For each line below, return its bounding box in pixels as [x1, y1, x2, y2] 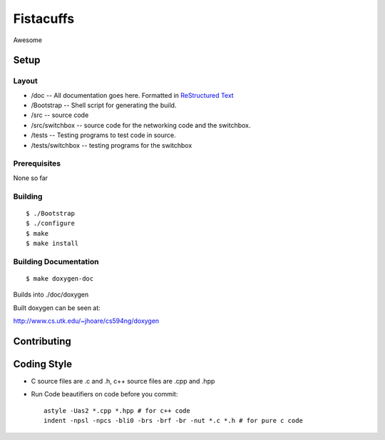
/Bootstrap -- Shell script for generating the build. [31, 101, 177, 110]
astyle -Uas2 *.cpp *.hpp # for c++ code [43, 406, 190, 414]
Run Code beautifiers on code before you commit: [31, 390, 178, 399]
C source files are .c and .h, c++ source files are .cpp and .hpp [31, 376, 215, 385]
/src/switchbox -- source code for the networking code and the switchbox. [31, 121, 251, 129]
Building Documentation [13, 256, 99, 266]
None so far [13, 174, 48, 182]
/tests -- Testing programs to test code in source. [31, 131, 176, 139]
